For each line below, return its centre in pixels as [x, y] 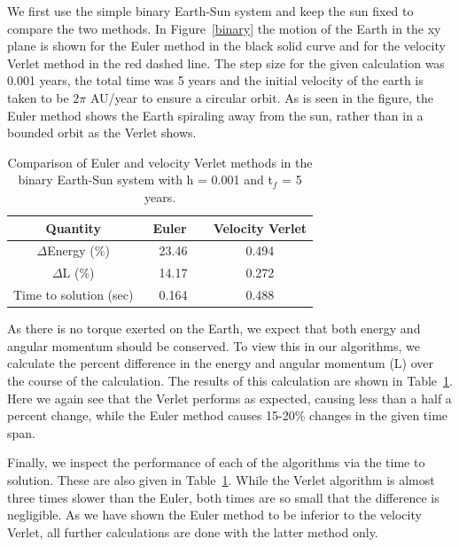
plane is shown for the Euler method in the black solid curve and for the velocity [226, 46]
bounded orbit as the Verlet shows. [102, 133]
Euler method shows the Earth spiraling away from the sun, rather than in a [215, 115]
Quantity [73, 227]
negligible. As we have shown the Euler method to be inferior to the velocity [214, 515]
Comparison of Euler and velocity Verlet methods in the [160, 162]
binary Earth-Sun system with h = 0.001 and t [145, 180]
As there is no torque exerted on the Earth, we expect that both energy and [214, 328]
